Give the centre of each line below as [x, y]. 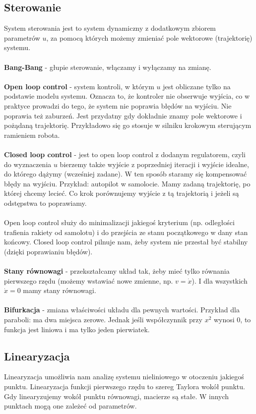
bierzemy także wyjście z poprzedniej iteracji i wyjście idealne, [154, 164]
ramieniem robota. [32, 135]
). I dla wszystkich [220, 280]
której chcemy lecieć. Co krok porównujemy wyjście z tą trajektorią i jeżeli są [122, 193]
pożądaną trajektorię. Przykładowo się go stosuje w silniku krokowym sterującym [128, 125]
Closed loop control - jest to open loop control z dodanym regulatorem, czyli [125, 154]
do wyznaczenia [28, 164]
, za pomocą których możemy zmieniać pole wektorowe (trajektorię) [149, 37]
